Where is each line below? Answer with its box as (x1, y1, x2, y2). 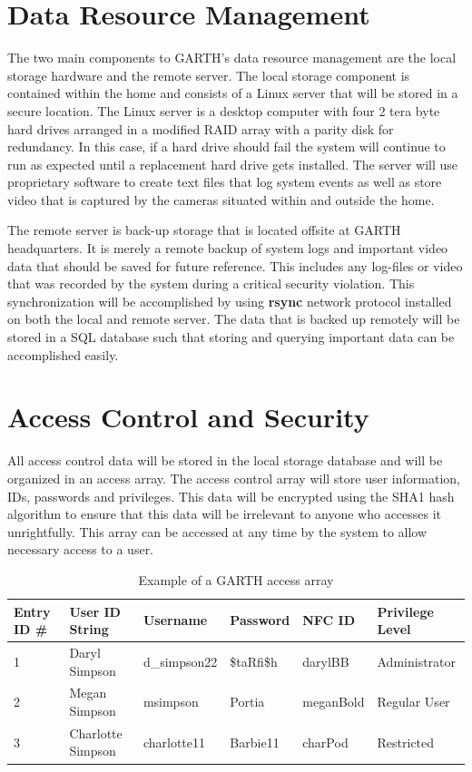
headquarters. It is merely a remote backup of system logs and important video (7, 239, 448, 258)
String (69, 620, 109, 639)
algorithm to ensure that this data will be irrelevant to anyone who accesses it (7, 504, 442, 523)
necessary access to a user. (7, 540, 154, 559)
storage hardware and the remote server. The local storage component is (7, 65, 410, 84)
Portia (230, 692, 265, 711)
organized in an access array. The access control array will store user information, (7, 468, 460, 487)
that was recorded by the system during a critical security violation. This (7, 274, 415, 293)
